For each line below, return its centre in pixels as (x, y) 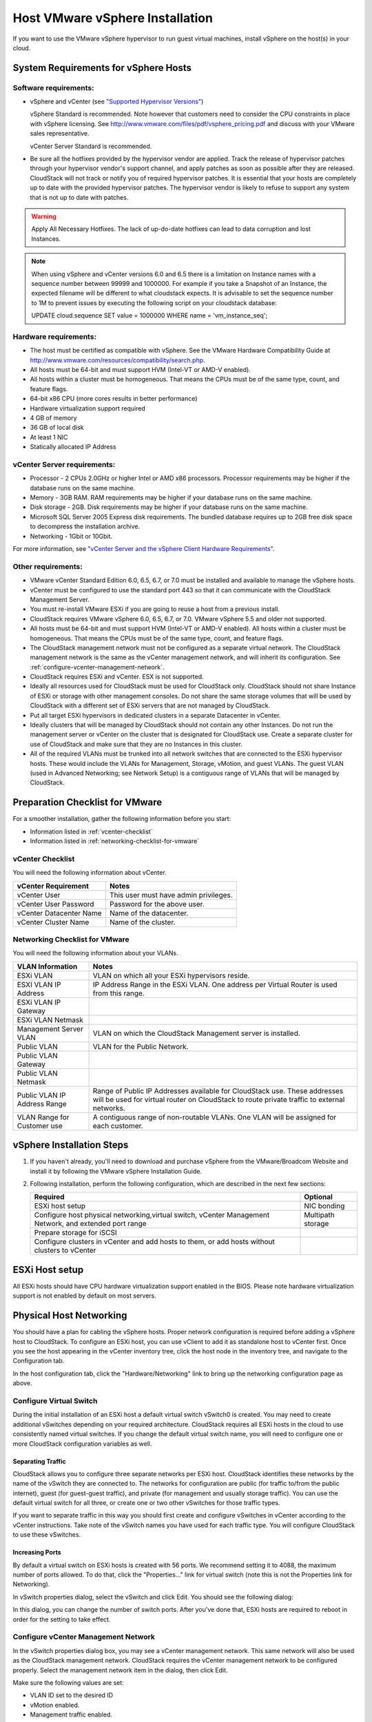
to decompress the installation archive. (85, 526)
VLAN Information (47, 966)
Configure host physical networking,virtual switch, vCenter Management (152, 1215)
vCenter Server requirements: (64, 464)
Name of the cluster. (142, 922)
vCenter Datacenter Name (60, 913)
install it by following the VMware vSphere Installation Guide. (116, 1171)
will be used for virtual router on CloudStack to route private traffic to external (219, 1099)
